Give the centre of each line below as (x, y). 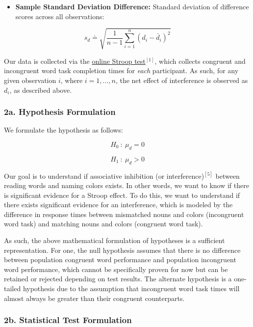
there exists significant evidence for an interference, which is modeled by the (118, 204)
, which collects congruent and (200, 61)
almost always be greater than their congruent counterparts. (94, 298)
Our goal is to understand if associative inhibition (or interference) (104, 176)
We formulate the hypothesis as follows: (63, 130)
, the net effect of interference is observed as (182, 80)
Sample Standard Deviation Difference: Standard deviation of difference (132, 6)
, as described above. (41, 90)
